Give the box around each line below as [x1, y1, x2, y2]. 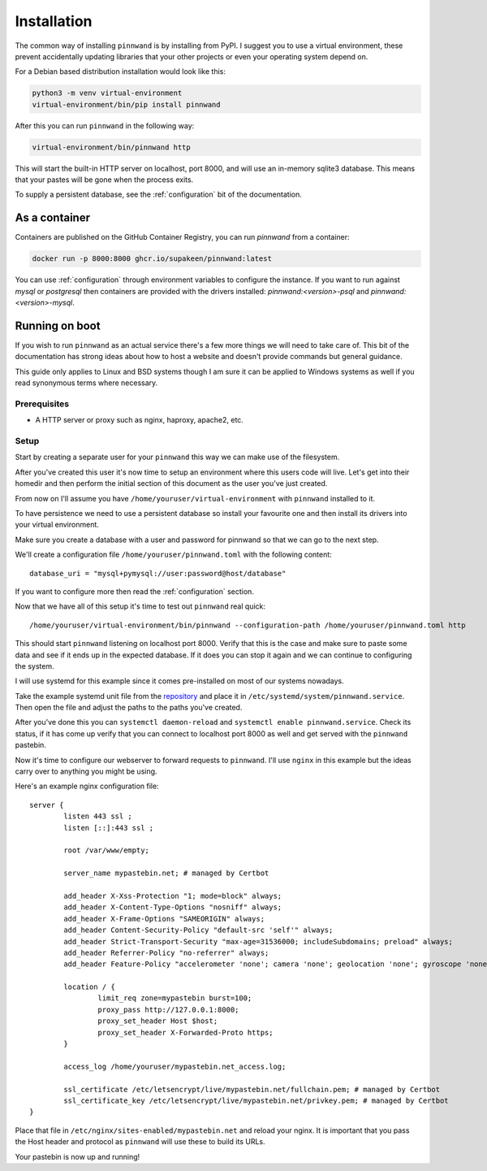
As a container [15, 211, 91, 225]
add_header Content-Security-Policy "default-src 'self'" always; [63, 926, 334, 935]
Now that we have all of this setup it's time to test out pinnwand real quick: [15, 601, 266, 611]
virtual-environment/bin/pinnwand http [32, 142, 191, 152]
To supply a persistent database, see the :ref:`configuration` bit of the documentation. [15, 189, 302, 199]
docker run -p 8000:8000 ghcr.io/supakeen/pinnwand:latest [32, 254, 272, 263]
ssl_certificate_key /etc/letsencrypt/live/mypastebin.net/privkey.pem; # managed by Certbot [63, 1095, 450, 1105]
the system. [15, 661, 54, 670]
